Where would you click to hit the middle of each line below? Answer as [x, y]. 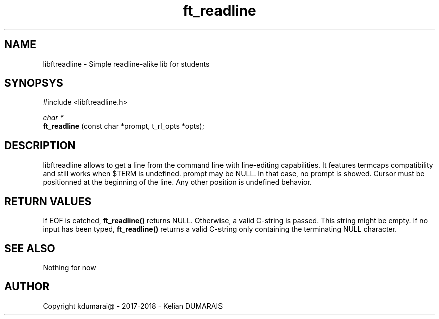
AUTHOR [27, 287]
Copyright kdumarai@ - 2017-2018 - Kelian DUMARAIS [133, 306]
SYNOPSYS [34, 83]
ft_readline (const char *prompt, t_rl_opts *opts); [124, 126]
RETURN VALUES [48, 201]
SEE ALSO [30, 248]
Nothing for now [69, 267]
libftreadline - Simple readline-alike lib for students [126, 64]
